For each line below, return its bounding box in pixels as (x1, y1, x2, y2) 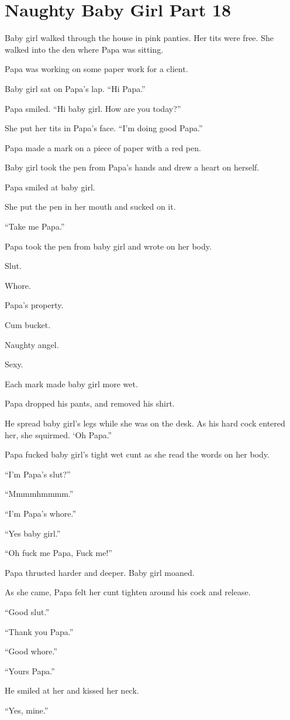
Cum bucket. (5, 319, 51, 331)
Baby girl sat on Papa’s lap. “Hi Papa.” (5, 82, 146, 94)
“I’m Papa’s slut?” (5, 468, 71, 480)
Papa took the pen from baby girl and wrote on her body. (5, 240, 212, 252)
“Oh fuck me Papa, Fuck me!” (5, 547, 112, 559)
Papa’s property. (5, 299, 64, 311)
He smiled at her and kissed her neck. (5, 684, 139, 697)
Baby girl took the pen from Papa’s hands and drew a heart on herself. (5, 161, 260, 173)
